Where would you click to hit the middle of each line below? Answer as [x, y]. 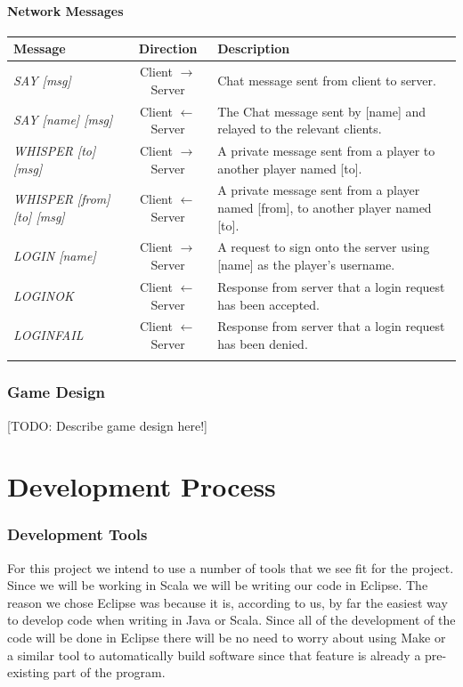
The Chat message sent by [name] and [322, 111]
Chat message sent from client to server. [327, 80]
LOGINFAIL [49, 335]
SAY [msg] [42, 80]
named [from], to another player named [325, 208]
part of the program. [109, 672]
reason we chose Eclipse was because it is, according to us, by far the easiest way [227, 602]
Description [254, 48]
